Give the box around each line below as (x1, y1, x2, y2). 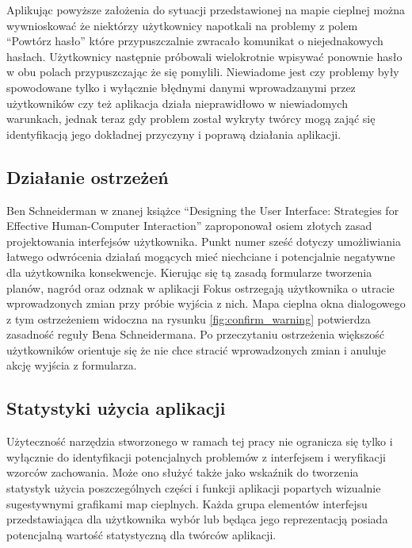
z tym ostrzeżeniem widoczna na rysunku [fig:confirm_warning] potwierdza (6, 310, 371, 327)
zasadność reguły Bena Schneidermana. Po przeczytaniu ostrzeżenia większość (6, 326, 384, 343)
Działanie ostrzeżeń (6, 164, 169, 189)
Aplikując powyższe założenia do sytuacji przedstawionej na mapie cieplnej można (6, 2, 406, 17)
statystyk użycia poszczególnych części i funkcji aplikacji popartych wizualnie (6, 480, 381, 496)
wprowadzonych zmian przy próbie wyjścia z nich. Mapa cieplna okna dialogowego (6, 295, 406, 312)
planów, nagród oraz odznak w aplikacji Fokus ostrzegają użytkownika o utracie (6, 279, 395, 296)
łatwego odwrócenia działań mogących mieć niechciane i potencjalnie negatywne (6, 248, 395, 265)
